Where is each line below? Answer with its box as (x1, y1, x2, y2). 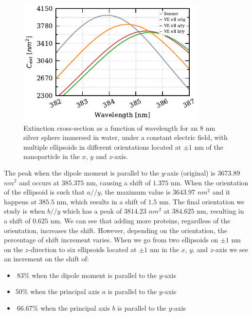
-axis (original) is (164, 167, 216, 178)
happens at (4, 196, 37, 206)
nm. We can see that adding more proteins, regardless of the (50, 215, 231, 225)
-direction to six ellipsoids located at (28, 244, 137, 254)
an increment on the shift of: (4, 254, 89, 264)
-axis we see (213, 244, 249, 254)
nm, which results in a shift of (56, 196, 146, 206)
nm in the (150, 244, 179, 254)
